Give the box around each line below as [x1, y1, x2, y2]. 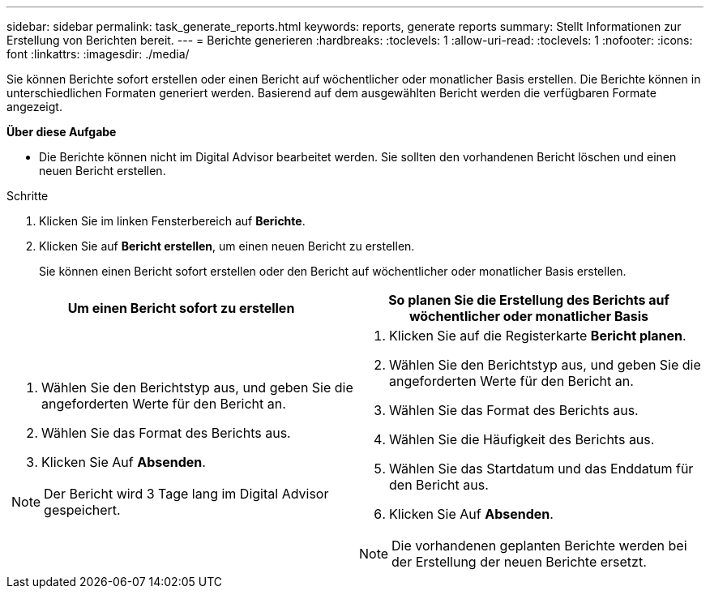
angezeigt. [6, 100, 62, 113]
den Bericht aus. [389, 477, 489, 493]
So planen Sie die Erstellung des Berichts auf [388, 292, 669, 308]
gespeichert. [44, 502, 121, 518]
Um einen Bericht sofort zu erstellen [67, 300, 295, 316]
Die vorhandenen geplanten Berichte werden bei [391, 537, 687, 554]
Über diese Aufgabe [6, 125, 117, 139]
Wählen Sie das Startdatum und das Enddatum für [389, 460, 694, 477]
